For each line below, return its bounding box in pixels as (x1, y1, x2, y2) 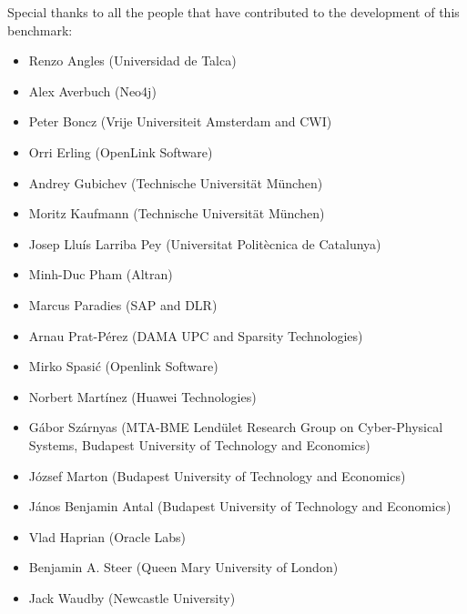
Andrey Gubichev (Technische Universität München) (28, 173, 323, 192)
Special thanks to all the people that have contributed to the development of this (7, 3, 460, 21)
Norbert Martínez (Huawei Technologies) (28, 387, 257, 406)
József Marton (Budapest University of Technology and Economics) (28, 466, 406, 485)
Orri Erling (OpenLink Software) (28, 142, 213, 161)
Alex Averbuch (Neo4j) (28, 81, 157, 100)
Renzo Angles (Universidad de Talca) (28, 51, 237, 70)
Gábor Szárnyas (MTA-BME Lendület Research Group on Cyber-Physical (28, 418, 443, 437)
